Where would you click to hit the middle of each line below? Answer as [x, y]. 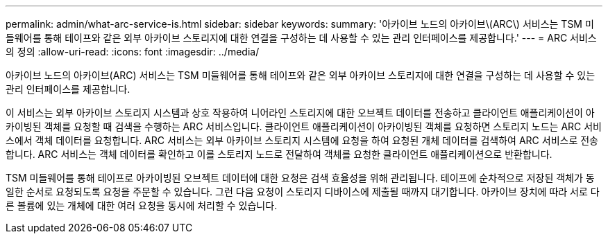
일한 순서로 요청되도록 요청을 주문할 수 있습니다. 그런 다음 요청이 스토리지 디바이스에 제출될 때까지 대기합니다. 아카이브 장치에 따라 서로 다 [303, 192]
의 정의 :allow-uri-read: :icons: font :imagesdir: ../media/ [133, 52]
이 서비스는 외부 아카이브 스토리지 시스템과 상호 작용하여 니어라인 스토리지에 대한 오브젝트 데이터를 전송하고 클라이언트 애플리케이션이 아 [300, 113]
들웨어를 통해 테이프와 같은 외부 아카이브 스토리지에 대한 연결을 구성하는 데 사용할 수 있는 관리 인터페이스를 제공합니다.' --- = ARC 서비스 [301, 38]
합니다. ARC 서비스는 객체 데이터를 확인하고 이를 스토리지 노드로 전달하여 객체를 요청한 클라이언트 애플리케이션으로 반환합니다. [279, 154]
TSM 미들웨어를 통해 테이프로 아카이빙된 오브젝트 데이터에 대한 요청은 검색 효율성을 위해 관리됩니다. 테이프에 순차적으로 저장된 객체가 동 [300, 178]
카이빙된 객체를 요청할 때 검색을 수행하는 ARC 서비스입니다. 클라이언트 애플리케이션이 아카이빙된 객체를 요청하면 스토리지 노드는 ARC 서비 [304, 126]
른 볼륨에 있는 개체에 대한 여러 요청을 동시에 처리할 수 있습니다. [142, 205]
